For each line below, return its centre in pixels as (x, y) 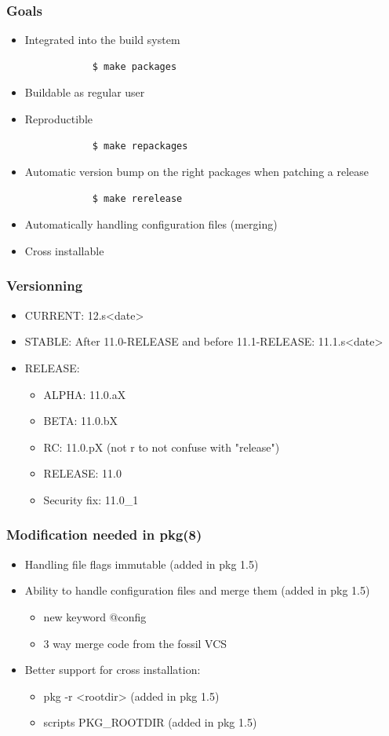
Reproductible (58, 119)
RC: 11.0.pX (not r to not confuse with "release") (162, 447)
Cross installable (64, 250)
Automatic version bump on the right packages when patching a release (197, 172)
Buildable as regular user (85, 92)
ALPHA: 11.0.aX (85, 394)
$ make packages (135, 66)
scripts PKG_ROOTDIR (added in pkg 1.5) (150, 722)
